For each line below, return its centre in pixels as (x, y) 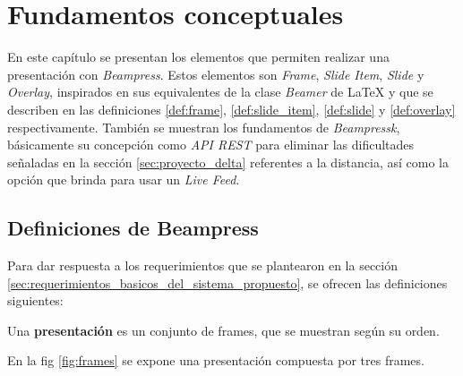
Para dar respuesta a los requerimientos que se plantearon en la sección (203, 265)
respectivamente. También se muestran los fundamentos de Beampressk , (204, 127)
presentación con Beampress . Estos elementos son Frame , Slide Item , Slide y (216, 74)
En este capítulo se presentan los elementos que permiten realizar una (198, 57)
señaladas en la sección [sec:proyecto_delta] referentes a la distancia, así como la (228, 162)
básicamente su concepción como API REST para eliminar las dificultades (211, 145)
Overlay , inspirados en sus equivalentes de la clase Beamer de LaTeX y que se (220, 92)
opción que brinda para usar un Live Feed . (124, 179)
